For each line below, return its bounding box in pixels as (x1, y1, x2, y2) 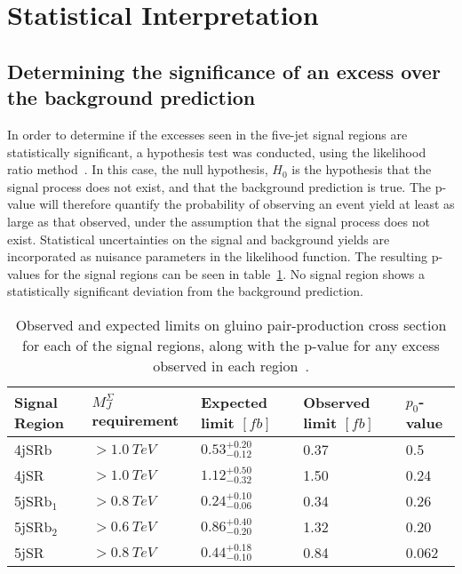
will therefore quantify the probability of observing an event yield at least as (39, 195, 455, 213)
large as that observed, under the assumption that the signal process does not (7, 211, 430, 230)
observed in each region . (153, 355, 309, 376)
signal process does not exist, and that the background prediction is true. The (7, 177, 432, 195)
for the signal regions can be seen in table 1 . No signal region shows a (44, 264, 426, 283)
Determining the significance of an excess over (7, 57, 441, 84)
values (7, 264, 41, 283)
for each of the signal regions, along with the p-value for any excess (22, 334, 440, 355)
